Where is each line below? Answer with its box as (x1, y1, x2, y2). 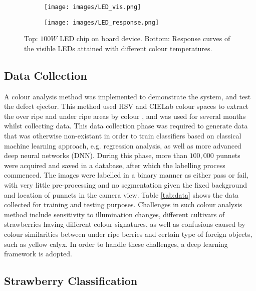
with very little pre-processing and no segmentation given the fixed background (4, 180, 247, 190)
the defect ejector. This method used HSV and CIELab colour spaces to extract (4, 101, 249, 111)
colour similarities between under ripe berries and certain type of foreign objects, (4, 229, 252, 239)
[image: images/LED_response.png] (44, 19, 159, 26)
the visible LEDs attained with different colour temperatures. (24, 43, 212, 53)
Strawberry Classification (4, 273, 138, 288)
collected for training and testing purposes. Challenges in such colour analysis (4, 199, 242, 210)
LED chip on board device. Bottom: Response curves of (60, 33, 230, 44)
